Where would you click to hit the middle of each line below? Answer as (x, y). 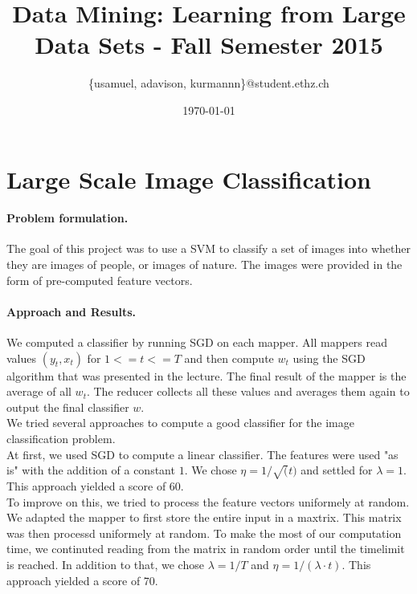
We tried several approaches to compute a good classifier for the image (180, 423)
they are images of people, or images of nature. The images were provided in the (204, 264)
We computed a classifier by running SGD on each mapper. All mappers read (197, 342)
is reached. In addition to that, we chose (105, 564)
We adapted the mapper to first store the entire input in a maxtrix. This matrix (204, 517)
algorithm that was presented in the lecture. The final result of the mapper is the (206, 375)
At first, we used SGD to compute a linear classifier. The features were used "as (202, 454)
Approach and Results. (71, 311)
